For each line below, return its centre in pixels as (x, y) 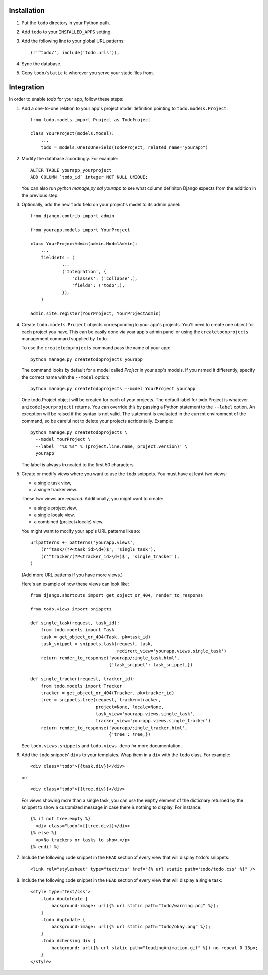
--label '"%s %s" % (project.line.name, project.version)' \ (111, 446)
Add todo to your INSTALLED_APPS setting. (67, 32)
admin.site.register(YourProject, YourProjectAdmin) (96, 313)
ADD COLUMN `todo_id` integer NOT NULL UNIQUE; (89, 177)
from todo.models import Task (77, 630)
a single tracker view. (56, 489)
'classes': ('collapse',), (105, 278)
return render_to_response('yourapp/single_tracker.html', (114, 728)
